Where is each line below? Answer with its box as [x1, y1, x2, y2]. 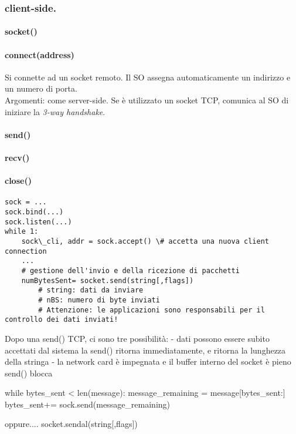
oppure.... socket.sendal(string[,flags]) [5, 418, 138, 430]
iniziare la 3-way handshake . [5, 105, 106, 117]
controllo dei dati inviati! [5, 315, 118, 324]
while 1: [5, 227, 39, 236]
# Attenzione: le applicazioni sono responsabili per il [38, 305, 265, 314]
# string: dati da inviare [38, 286, 144, 295]
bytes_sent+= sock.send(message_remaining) [5, 398, 171, 410]
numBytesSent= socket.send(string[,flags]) [21, 276, 194, 285]
